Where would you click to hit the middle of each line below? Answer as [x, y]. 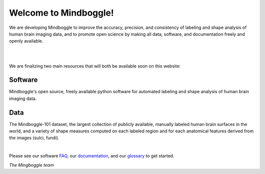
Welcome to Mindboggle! [61, 13]
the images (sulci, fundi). [34, 138]
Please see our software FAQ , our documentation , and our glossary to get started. [92, 156]
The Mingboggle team [31, 165]
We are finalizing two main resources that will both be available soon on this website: [95, 66]
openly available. [26, 41]
